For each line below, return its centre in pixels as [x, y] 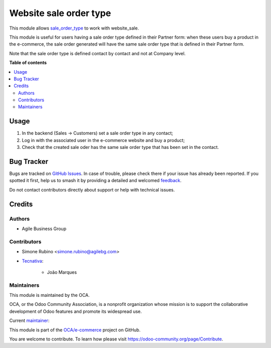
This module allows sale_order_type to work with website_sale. [74, 28]
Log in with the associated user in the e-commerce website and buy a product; [103, 140]
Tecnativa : [33, 261]
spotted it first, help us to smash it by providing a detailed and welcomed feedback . [95, 181]
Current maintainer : [29, 320]
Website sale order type [60, 13]
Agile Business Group [44, 229]
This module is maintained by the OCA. [49, 295]
